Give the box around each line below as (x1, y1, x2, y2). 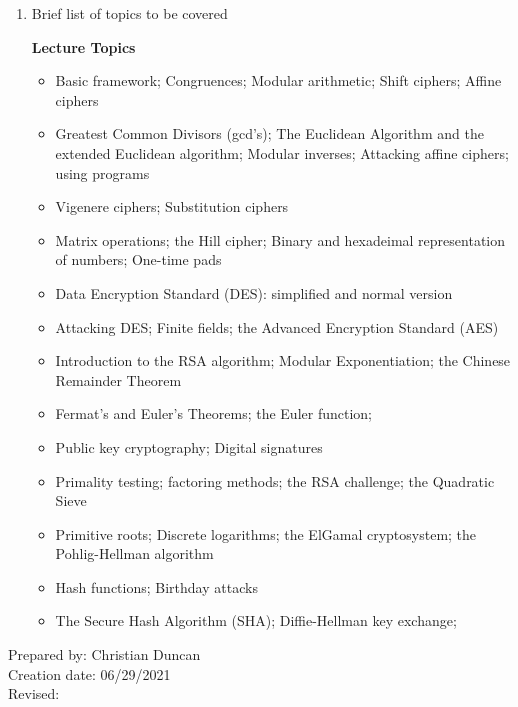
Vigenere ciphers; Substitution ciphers (55, 196, 289, 217)
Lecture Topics (31, 36, 136, 57)
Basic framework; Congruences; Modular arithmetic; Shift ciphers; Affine (55, 70, 502, 91)
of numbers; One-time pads (55, 249, 222, 270)
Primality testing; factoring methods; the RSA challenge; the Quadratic (55, 470, 495, 491)
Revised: (8, 683, 60, 704)
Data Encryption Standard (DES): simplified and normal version (55, 282, 453, 303)
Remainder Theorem (55, 369, 182, 390)
